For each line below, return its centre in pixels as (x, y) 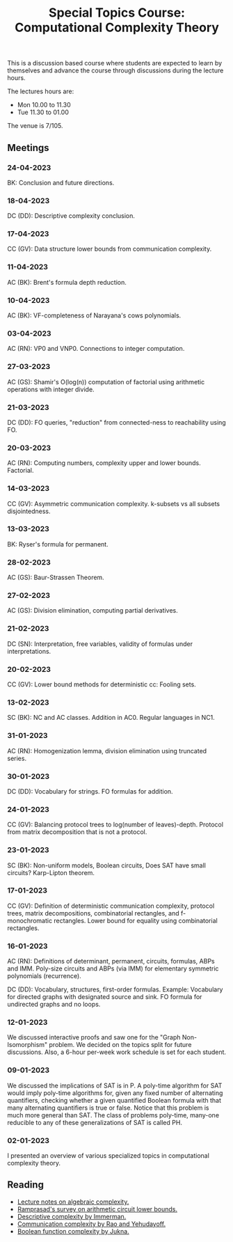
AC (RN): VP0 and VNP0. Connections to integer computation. (96, 349)
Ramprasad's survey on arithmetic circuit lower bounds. (97, 1209)
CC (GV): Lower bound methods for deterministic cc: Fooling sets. (102, 684)
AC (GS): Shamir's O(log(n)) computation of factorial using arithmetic (106, 382)
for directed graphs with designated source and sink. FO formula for (105, 997)
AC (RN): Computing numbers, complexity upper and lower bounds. (104, 463)
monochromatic (30, 920)
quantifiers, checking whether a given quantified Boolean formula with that (114, 1100)
